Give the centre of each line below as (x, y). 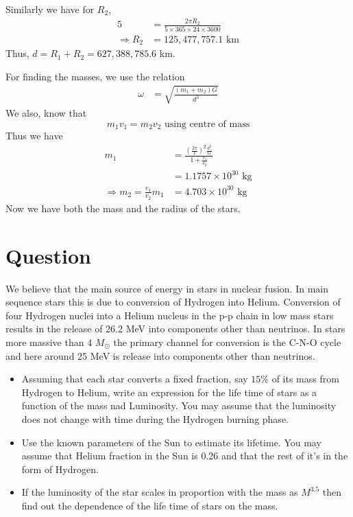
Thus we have (34, 135)
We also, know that (46, 112)
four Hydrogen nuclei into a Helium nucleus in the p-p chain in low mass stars (170, 315)
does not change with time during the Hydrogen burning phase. (155, 418)
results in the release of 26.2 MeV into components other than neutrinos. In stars (175, 329)
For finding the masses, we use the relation (95, 76)
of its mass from (305, 379)
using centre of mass (207, 124)
